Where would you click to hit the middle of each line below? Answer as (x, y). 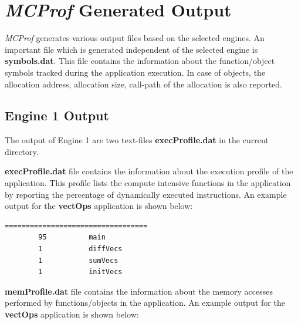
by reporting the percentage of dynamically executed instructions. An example (146, 194)
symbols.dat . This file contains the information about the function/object (140, 61)
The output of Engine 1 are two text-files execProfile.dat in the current (137, 140)
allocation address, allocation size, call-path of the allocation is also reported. (144, 84)
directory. (22, 151)
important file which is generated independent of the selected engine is (131, 49)
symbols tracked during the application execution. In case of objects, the (135, 72)
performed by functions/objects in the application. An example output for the (145, 303)
